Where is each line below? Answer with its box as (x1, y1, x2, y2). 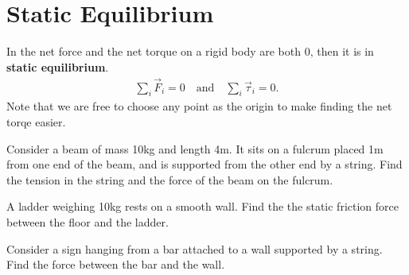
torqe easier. (6, 113, 66, 130)
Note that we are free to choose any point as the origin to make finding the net (6, 98, 392, 114)
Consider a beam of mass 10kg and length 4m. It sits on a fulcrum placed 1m (6, 140, 384, 157)
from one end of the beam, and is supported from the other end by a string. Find (6, 156, 403, 172)
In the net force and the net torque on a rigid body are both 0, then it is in (6, 43, 374, 60)
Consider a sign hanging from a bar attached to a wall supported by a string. (6, 240, 383, 257)
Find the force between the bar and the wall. (6, 256, 225, 273)
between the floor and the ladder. (6, 213, 169, 230)
